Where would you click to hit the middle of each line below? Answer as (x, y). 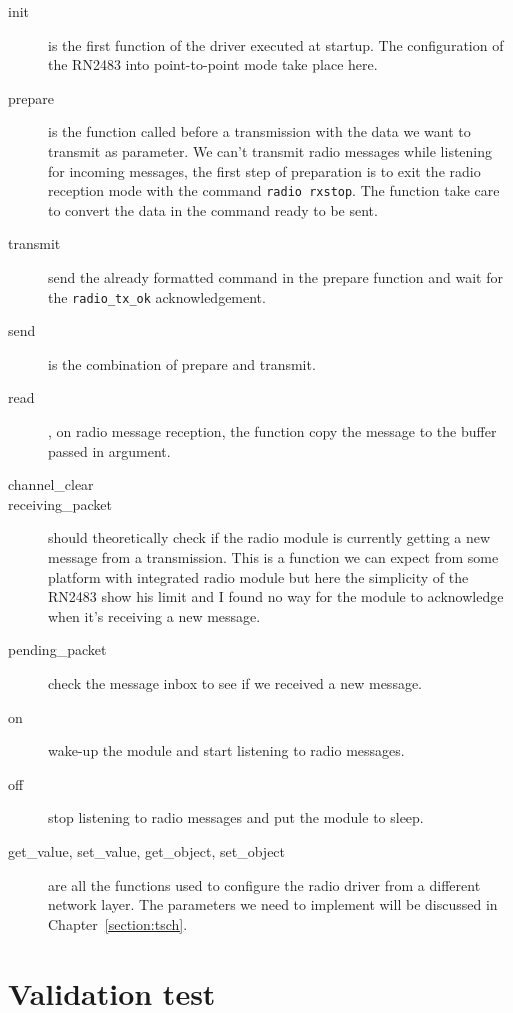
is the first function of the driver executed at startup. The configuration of (276, 44)
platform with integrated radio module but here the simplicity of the (258, 576)
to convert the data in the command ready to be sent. (213, 209)
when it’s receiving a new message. (154, 615)
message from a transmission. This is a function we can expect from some (273, 557)
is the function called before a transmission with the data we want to (259, 131)
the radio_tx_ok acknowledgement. (157, 296)
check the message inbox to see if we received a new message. (235, 682)
